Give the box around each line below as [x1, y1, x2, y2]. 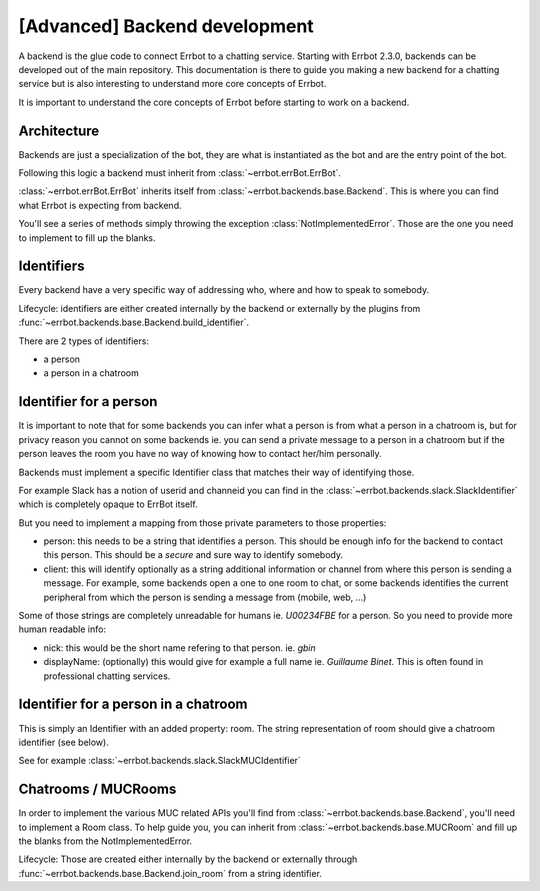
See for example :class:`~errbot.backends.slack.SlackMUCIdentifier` [18, 755, 302, 767]
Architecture [18, 122, 100, 139]
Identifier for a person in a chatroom [18, 696, 248, 713]
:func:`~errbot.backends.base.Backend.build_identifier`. [18, 316, 250, 329]
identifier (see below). [18, 736, 109, 748]
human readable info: [18, 623, 107, 635]
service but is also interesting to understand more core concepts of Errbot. [18, 78, 327, 90]
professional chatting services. [43, 670, 171, 682]
